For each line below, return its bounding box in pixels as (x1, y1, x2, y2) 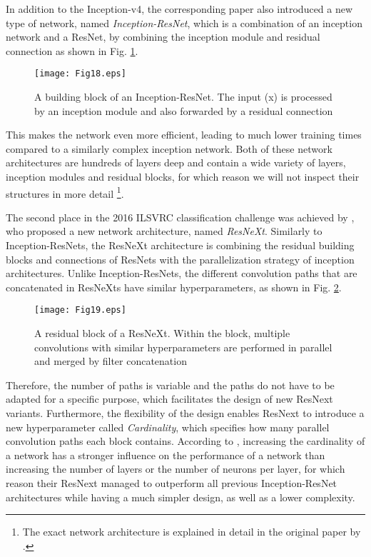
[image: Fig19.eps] (34, 305, 126, 316)
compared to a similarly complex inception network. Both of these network (6, 141, 332, 156)
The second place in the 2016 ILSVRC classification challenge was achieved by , (6, 209, 355, 224)
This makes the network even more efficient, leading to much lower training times (6, 127, 362, 142)
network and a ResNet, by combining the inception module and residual (6, 29, 320, 44)
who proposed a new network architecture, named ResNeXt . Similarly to (6, 224, 322, 239)
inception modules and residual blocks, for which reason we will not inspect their (6, 169, 360, 184)
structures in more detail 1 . (6, 184, 124, 201)
